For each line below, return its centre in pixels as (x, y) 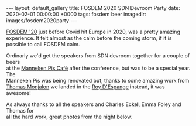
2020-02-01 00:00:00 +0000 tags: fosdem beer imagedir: (76, 14)
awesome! (18, 93)
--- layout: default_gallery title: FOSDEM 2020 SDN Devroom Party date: (93, 8)
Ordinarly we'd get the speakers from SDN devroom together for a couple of (98, 56)
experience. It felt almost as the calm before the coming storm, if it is (89, 38)
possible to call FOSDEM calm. (43, 44)
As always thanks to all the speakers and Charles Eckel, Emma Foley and (94, 104)
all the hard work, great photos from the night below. (69, 117)
